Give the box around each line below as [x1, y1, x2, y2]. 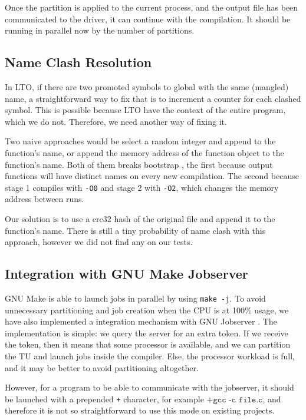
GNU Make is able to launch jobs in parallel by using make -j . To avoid [5, 292, 266, 304]
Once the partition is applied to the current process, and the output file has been [5, 1, 298, 13]
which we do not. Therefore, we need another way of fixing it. [5, 115, 227, 127]
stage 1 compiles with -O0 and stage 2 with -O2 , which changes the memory [5, 181, 279, 193]
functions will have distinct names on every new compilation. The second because [5, 170, 299, 182]
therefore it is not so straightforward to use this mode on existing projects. [5, 404, 275, 416]
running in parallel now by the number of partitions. [5, 24, 195, 37]
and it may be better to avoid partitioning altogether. [5, 361, 199, 373]
